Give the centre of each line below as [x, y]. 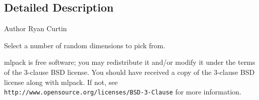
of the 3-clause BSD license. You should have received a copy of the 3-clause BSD [129, 72]
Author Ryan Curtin [36, 28]
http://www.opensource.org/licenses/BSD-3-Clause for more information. [123, 92]
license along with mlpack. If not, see [61, 82]
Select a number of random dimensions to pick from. [85, 45]
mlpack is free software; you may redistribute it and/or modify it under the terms [130, 62]
